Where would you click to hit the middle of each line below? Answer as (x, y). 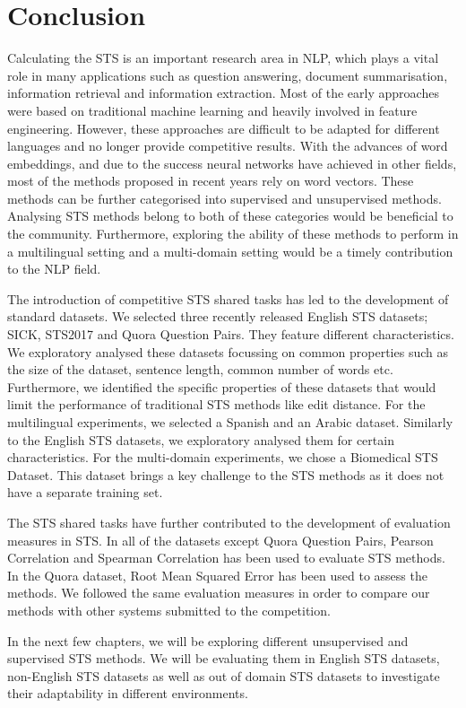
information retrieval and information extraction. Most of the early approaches (223, 93)
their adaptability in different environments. (128, 693)
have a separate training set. (85, 492)
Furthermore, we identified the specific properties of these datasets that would (222, 386)
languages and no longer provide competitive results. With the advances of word (228, 146)
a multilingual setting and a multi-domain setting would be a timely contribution (230, 251)
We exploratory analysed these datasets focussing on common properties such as (228, 351)
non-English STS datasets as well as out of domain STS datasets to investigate (224, 675)
